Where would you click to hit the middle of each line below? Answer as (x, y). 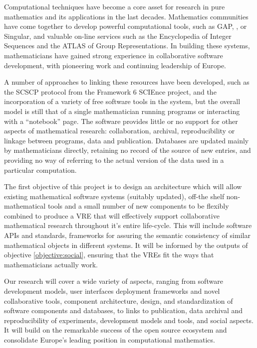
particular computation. (40, 170)
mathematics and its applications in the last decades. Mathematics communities (126, 16)
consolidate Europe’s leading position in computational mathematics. (110, 340)
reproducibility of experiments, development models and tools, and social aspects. (129, 320)
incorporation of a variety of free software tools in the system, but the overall (122, 101)
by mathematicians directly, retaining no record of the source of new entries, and (128, 150)
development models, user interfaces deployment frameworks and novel (112, 291)
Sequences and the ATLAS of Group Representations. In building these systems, (127, 46)
